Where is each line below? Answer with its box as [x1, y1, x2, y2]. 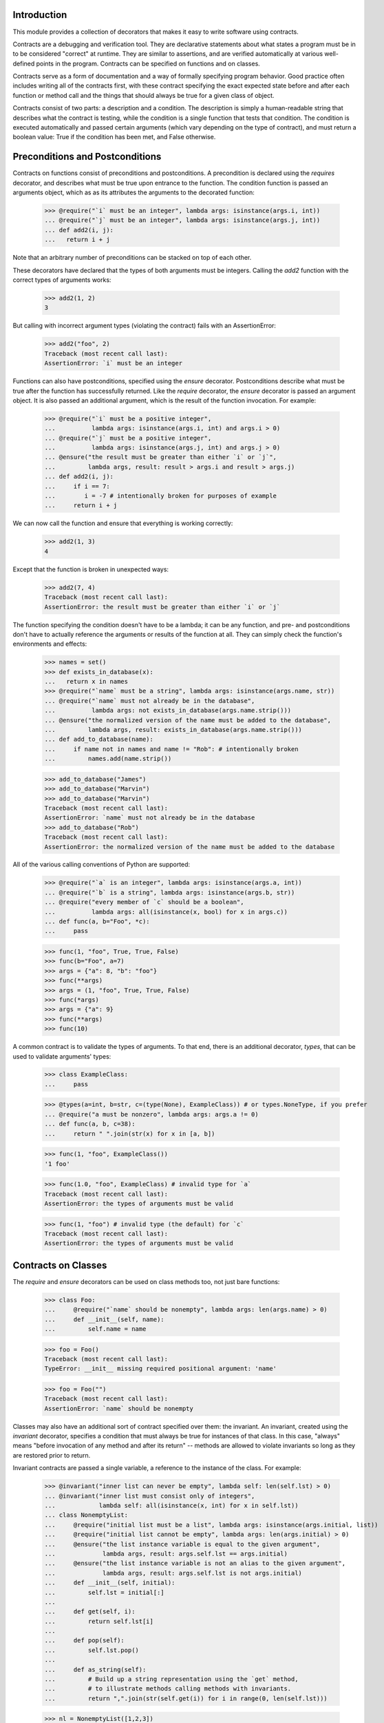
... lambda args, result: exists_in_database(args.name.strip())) [44, 726, 303, 734]
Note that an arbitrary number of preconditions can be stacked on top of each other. [12, 254, 252, 262]
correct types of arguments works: [12, 276, 111, 284]
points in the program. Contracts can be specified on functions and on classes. [36, 59, 261, 68]
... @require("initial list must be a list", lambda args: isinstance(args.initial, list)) [44, 1520, 378, 1529]
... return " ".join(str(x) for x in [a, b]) [44, 1130, 215, 1137]
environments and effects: [12, 640, 87, 648]
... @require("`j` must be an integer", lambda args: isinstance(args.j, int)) [44, 216, 321, 224]
